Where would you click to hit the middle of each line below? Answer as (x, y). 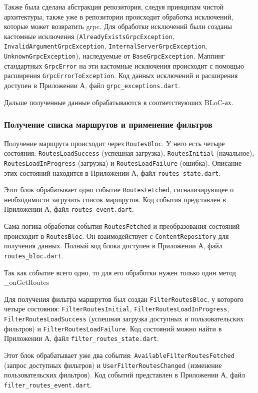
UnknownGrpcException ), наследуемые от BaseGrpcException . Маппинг (114, 56)
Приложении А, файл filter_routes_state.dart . (81, 338)
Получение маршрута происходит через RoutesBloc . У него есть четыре (114, 143)
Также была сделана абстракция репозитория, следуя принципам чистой (114, 7)
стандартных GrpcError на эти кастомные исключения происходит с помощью (124, 65)
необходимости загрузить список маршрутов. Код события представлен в (115, 199)
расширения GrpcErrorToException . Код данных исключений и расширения (121, 75)
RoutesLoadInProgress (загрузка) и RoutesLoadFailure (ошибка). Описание (123, 162)
